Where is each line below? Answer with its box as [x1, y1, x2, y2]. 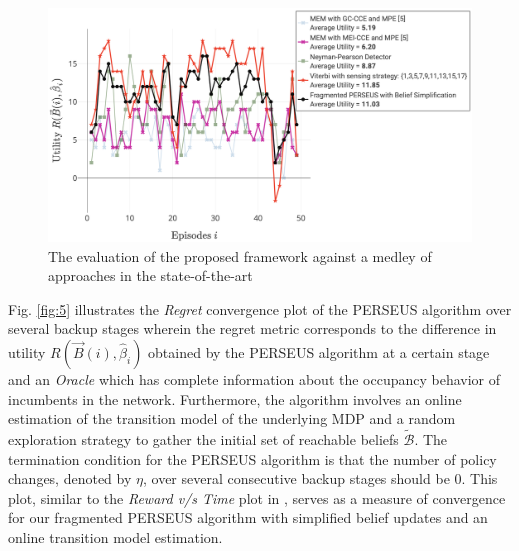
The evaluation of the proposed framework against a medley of [48, 245, 432, 266]
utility [8, 341, 46, 362]
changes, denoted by [8, 468, 132, 489]
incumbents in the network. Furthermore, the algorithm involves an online [8, 388, 462, 409]
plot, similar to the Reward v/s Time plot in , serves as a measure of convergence [8, 487, 506, 508]
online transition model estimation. [8, 526, 223, 547]
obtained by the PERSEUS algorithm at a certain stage [148, 341, 490, 362]
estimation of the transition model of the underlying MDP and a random [8, 408, 456, 429]
